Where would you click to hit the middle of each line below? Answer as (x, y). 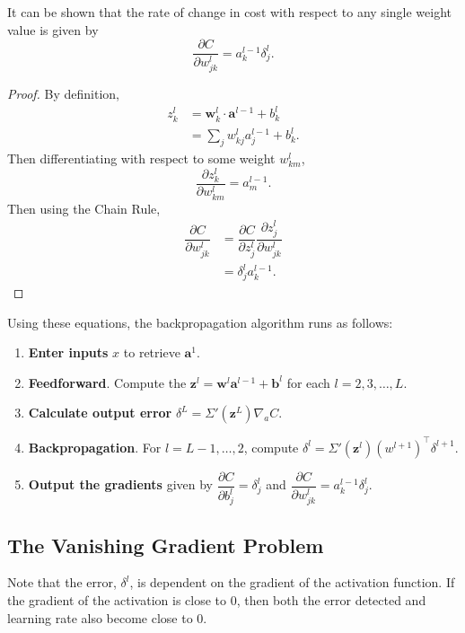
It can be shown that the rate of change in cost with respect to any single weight (229, 12)
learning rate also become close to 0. (107, 617)
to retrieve (152, 352)
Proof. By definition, (63, 94)
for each (308, 382)
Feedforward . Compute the (107, 382)
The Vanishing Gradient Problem (166, 545)
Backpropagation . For (95, 447)
